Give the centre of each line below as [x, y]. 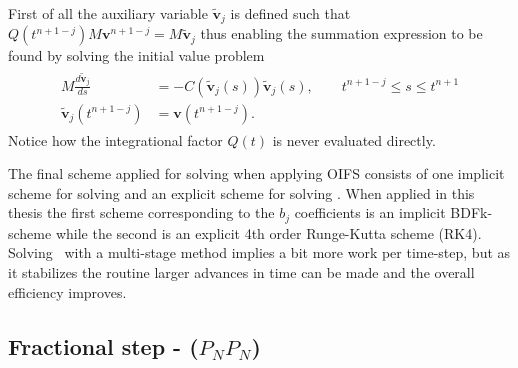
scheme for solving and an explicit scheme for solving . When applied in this [241, 192]
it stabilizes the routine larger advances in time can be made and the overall [241, 272]
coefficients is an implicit [370, 212]
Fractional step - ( [103, 345]
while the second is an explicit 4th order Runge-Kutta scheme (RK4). [268, 232]
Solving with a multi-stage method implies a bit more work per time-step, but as [259, 252]
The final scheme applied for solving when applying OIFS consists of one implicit [256, 173]
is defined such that [290, 13]
